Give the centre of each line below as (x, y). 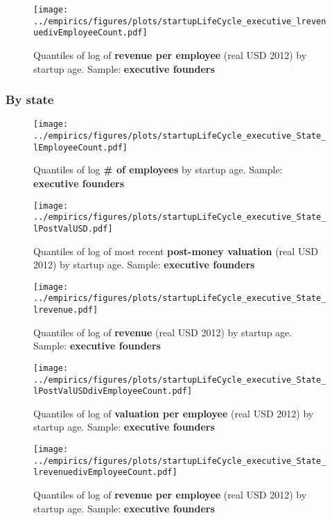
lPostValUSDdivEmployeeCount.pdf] (113, 391)
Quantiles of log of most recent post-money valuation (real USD (176, 251)
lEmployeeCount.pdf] (81, 147)
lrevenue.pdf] (66, 310)
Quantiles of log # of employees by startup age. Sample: (158, 170)
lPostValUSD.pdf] (73, 228)
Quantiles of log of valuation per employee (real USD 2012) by (174, 413)
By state (30, 99)
